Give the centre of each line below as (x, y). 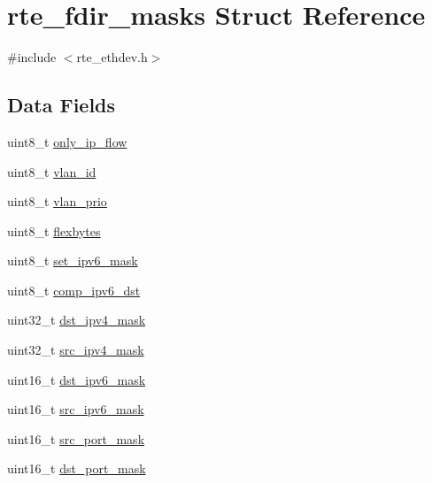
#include (32, 57)
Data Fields (62, 105)
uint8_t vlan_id (52, 171)
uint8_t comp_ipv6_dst (74, 290)
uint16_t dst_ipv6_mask (77, 379)
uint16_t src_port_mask (76, 438)
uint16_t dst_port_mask (77, 468)
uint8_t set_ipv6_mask (73, 261)
